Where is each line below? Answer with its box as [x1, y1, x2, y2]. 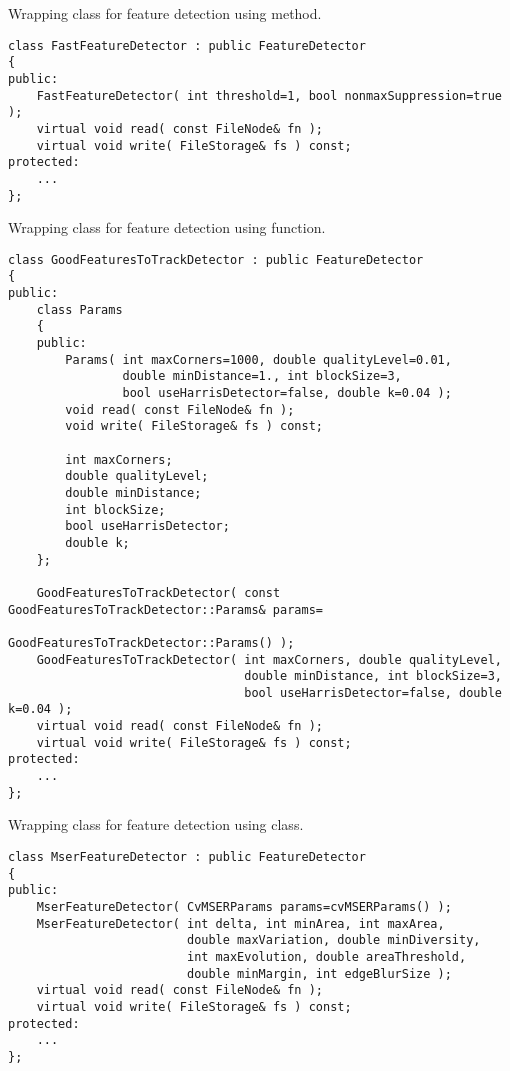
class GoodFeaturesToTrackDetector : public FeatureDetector [8, 252, 424, 267]
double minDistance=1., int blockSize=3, [122, 369, 402, 384]
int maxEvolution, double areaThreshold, [186, 949, 467, 964]
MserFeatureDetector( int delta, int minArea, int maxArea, [36, 916, 445, 931]
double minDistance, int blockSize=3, [244, 669, 502, 684]
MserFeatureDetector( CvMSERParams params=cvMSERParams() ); [36, 899, 452, 914]
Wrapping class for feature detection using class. [8, 814, 304, 835]
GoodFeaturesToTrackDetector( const [36, 585, 281, 600]
